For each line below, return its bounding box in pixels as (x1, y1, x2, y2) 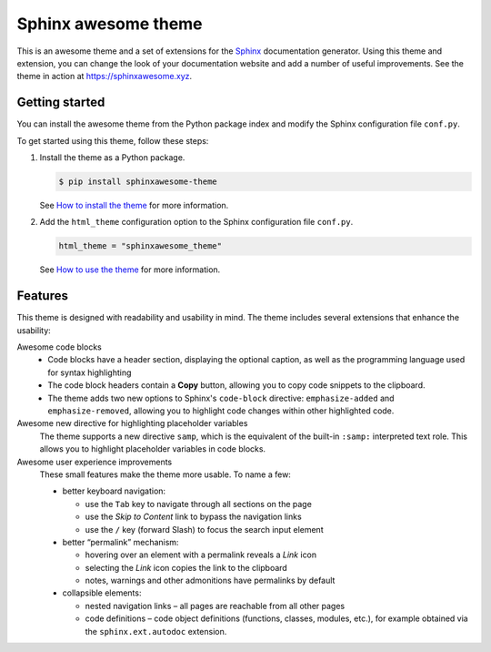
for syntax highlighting (47, 367, 132, 378)
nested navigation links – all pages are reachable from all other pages (85, 600, 346, 611)
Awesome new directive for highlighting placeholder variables (16, 418, 248, 429)
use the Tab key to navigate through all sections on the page (85, 498, 313, 509)
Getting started (16, 95, 105, 110)
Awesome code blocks (16, 341, 102, 352)
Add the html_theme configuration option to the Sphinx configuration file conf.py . (39, 217, 354, 228)
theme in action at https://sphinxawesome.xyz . (16, 71, 193, 82)
